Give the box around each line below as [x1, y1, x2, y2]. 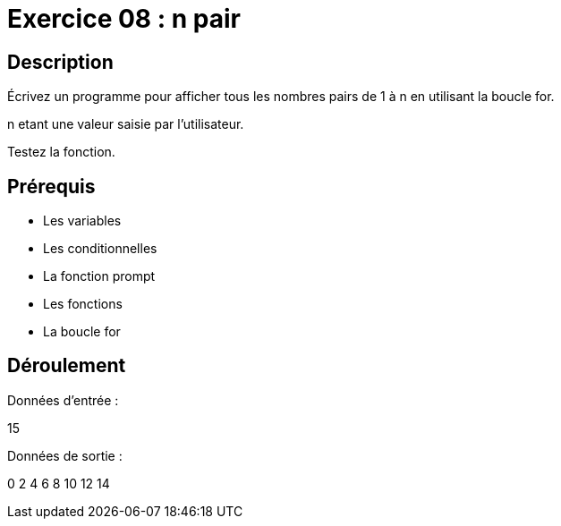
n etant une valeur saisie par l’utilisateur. [7, 116, 244, 132]
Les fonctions [43, 296, 123, 312]
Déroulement [7, 354, 126, 378]
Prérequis [7, 174, 96, 198]
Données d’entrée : [7, 392, 119, 408]
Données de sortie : [7, 447, 123, 463]
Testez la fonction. [7, 144, 115, 160]
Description [7, 50, 114, 73]
